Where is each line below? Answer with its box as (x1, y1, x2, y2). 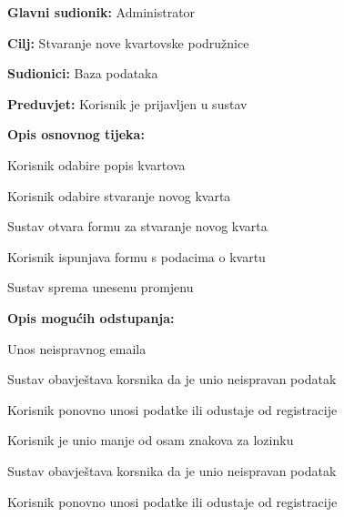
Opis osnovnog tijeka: (7, 125, 145, 144)
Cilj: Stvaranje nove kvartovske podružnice (7, 33, 249, 52)
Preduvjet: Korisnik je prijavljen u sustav (7, 94, 248, 113)
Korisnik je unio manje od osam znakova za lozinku (7, 431, 294, 450)
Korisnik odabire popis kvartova (7, 155, 186, 174)
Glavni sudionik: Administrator (7, 3, 196, 21)
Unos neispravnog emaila (7, 339, 147, 358)
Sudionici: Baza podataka (7, 64, 158, 83)
